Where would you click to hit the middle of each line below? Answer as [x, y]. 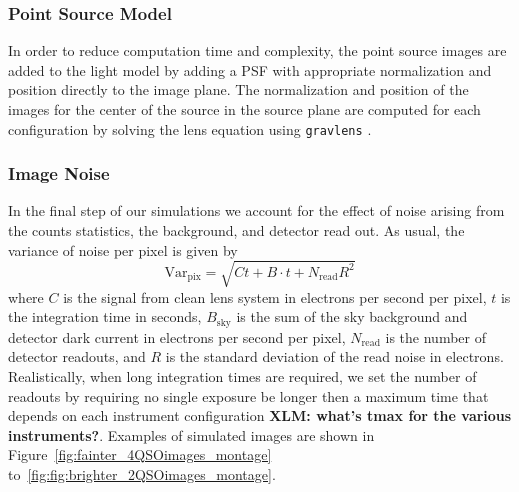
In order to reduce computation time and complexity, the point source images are [257, 50]
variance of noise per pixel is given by [123, 249]
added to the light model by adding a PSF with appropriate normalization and [250, 69]
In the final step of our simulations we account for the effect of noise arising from [256, 210]
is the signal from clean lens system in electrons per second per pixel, [275, 296]
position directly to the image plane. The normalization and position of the [238, 89]
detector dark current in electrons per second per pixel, [177, 336]
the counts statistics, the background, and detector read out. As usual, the [236, 230]
